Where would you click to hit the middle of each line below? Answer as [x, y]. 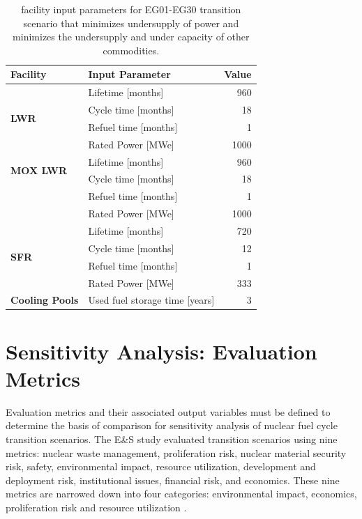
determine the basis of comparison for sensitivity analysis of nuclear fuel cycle [172, 425]
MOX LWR [39, 170]
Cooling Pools [45, 300]
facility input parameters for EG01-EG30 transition [131, 9]
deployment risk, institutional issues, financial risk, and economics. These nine [173, 480]
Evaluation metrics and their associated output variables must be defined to [168, 411]
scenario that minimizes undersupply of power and [131, 23]
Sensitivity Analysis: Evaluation [161, 351]
